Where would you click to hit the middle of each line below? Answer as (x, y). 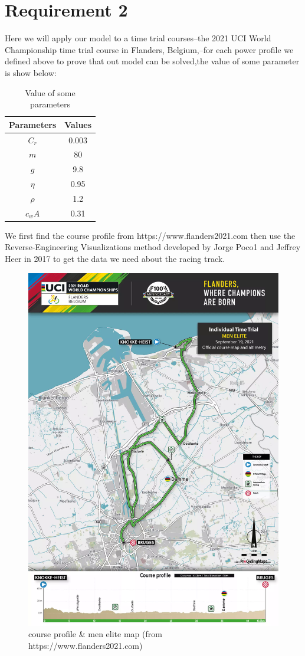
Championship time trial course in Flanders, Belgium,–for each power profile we (149, 49)
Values (78, 124)
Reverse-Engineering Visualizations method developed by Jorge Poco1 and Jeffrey (153, 247)
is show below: (31, 72)
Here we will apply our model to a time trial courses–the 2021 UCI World (138, 38)
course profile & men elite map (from (95, 634)
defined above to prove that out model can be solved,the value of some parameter (152, 61)
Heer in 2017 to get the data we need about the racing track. (115, 259)
